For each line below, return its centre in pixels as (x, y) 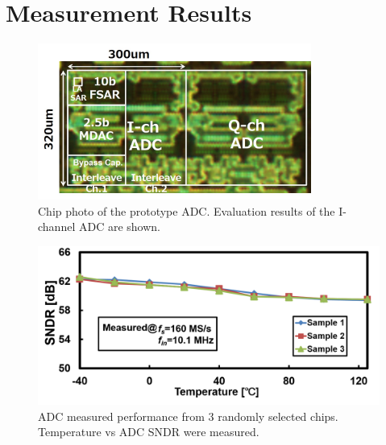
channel (57, 227)
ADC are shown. (119, 227)
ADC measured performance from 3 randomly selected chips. (188, 416)
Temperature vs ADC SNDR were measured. (149, 432)
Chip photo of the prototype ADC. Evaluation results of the (187, 210)
